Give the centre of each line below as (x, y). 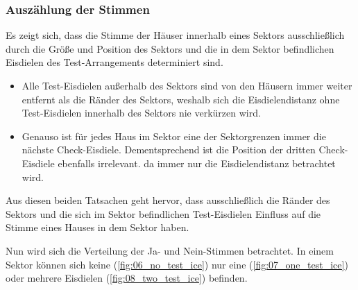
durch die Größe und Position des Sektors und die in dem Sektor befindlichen (170, 48)
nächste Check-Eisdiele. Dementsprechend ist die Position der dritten (169, 150)
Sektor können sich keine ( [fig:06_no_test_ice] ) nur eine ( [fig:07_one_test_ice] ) (177, 264)
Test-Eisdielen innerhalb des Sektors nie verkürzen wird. (141, 113)
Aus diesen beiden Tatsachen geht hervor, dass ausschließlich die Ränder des (168, 200)
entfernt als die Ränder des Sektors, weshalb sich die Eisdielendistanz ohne (181, 99)
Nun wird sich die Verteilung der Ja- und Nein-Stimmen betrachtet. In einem (170, 250)
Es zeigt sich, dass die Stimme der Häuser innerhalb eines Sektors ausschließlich (175, 35)
